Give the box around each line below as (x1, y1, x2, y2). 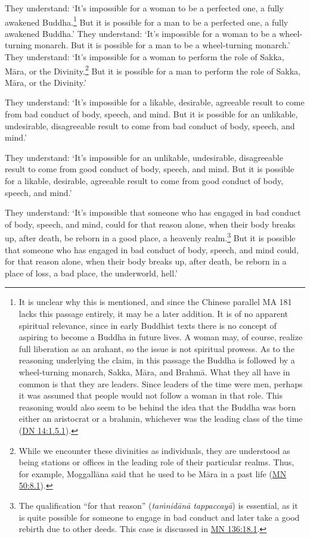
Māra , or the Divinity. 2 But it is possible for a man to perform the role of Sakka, (5, 63, 300, 77)
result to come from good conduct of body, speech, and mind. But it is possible (5, 163, 294, 175)
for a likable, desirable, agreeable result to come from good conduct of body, (5, 175, 284, 187)
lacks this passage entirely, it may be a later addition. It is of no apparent (18, 307, 289, 320)
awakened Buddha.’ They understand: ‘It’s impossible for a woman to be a (5, 27, 277, 39)
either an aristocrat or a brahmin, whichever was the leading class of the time (18, 412, 303, 425)
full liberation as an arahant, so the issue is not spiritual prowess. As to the (18, 342, 294, 354)
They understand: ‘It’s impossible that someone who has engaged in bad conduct (5, 206, 301, 219)
